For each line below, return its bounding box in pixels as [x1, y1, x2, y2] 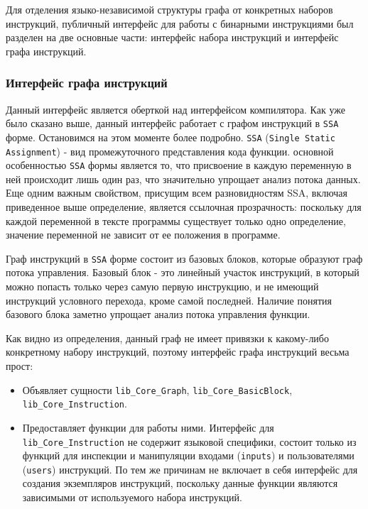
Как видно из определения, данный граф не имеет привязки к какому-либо [6, 330, 329, 345]
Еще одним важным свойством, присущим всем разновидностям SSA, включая [6, 185, 347, 200]
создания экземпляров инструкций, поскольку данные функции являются [22, 476, 338, 491]
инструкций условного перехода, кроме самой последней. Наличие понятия [6, 292, 332, 307]
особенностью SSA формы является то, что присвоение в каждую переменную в [6, 158, 352, 173]
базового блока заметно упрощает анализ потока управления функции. [6, 307, 310, 322]
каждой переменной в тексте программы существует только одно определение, [6, 213, 346, 228]
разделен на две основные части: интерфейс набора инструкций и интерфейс [6, 30, 339, 45]
